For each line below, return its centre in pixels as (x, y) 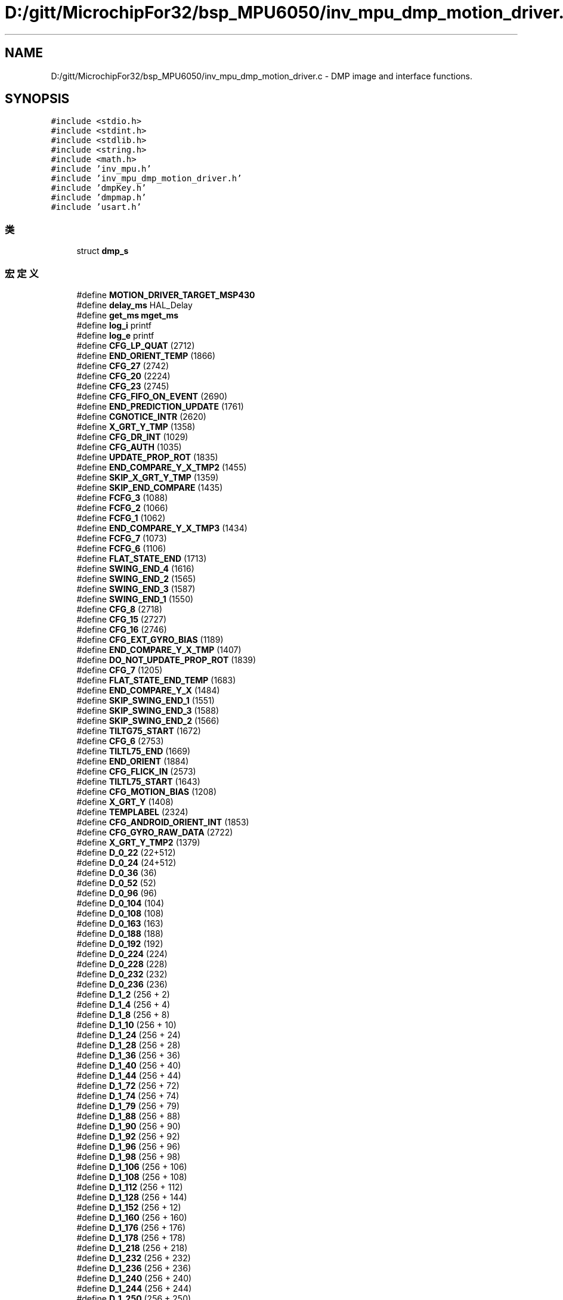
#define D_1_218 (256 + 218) (132, 1248)
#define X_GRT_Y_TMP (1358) (136, 426)
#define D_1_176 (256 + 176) (131, 1227)
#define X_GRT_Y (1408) (125, 801)
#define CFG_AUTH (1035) (129, 447)
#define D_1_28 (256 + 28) (129, 1045)
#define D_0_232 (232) (122, 974)
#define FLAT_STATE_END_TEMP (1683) (156, 680)
